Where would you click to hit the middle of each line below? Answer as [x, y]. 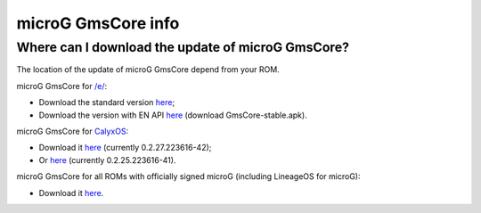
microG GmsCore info [98, 23]
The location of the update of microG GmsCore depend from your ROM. [148, 70]
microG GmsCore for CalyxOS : [73, 131]
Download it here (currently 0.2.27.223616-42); [125, 148]
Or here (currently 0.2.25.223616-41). [107, 160]
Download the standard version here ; [107, 102]
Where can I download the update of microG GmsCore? [183, 47]
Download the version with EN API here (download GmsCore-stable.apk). [173, 115]
